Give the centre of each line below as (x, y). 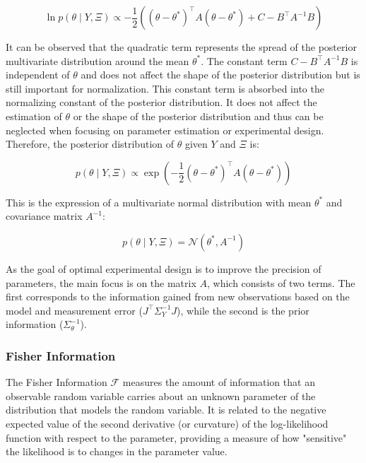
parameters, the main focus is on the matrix (101, 282)
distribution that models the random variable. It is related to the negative (166, 410)
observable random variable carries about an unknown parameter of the (161, 395)
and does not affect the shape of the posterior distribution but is (220, 75)
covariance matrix (44, 216)
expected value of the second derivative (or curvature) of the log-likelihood (167, 423)
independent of (38, 75)
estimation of (34, 116)
